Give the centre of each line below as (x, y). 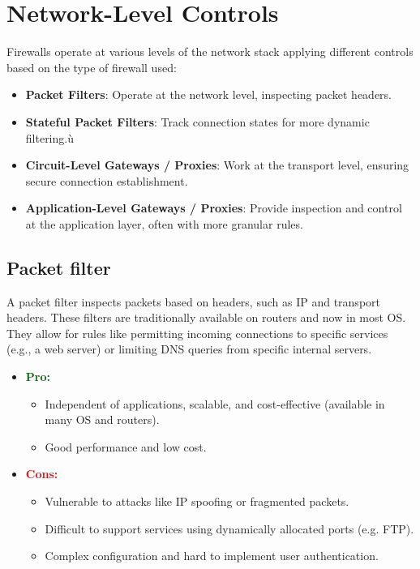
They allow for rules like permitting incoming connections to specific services (197, 333)
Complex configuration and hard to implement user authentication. (212, 556)
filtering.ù (49, 137)
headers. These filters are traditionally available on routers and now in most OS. (206, 317)
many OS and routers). (102, 419)
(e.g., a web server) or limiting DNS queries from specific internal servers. (189, 349)
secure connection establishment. (107, 180)
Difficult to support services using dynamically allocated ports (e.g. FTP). (229, 528)
